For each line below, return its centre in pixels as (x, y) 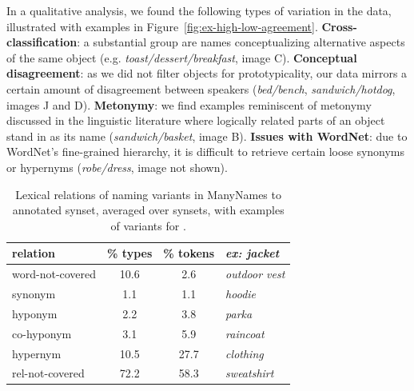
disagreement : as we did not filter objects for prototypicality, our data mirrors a (207, 73)
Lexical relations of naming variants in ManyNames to (148, 194)
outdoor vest (255, 274)
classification (42, 42)
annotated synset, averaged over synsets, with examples (148, 210)
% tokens (189, 253)
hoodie (241, 293)
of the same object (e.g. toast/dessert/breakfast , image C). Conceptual (182, 57)
